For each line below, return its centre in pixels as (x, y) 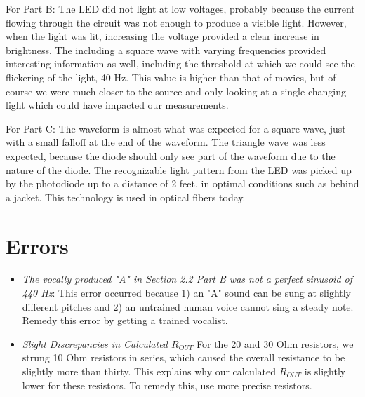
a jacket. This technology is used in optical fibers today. (126, 197)
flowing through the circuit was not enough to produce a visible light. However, (176, 22)
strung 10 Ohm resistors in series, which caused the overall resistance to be (184, 357)
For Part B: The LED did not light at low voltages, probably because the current (180, 8)
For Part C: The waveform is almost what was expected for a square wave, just (176, 128)
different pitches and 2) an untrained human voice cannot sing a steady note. (188, 306)
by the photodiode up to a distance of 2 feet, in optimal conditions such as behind (182, 183)
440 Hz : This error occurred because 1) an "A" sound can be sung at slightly (187, 293)
